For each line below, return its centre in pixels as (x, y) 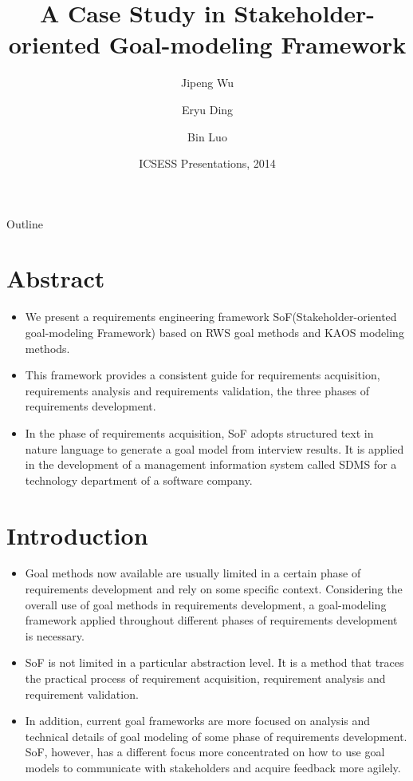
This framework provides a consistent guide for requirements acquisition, (203, 375)
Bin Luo (207, 136)
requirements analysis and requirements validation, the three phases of (197, 390)
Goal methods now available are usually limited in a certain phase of (193, 573)
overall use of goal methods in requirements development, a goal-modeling (206, 604)
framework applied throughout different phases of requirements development (211, 620)
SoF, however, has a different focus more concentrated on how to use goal (205, 752)
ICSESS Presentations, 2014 (207, 163)
